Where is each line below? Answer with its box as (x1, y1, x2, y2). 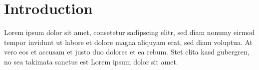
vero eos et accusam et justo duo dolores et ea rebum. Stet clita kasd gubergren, (4, 46, 250, 57)
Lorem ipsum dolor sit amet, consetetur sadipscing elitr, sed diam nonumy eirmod (4, 27, 255, 37)
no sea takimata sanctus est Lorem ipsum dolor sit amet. (4, 56, 178, 66)
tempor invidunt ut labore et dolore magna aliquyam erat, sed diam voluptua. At (4, 36, 253, 47)
